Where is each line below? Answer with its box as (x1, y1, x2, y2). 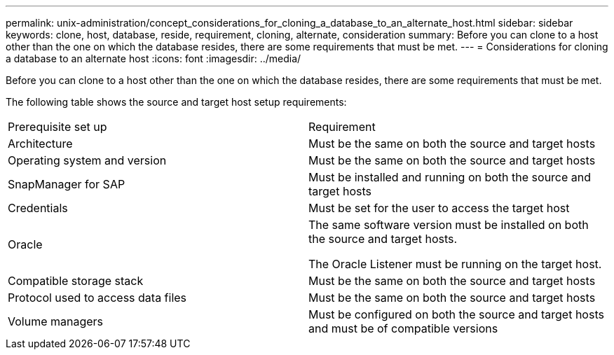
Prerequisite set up (8, 120, 107, 134)
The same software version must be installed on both (308, 218, 589, 232)
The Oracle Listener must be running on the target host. (308, 257, 602, 271)
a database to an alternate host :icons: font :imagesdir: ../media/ (6, 53, 301, 64)
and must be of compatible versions (308, 321, 498, 335)
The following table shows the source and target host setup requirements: (6, 96, 347, 108)
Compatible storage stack (8, 274, 144, 288)
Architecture (8, 137, 73, 151)
